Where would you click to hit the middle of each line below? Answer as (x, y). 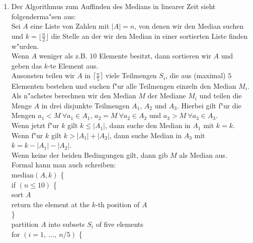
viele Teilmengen (131, 75)
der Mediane (167, 96)
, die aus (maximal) (196, 75)
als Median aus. (203, 155)
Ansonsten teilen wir (43, 75)
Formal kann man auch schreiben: (64, 165)
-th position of (118, 204)
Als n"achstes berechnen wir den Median (74, 96)
